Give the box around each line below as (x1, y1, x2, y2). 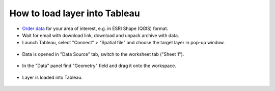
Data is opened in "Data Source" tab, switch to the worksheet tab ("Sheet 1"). (22, 51, 184, 57)
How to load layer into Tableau (9, 8, 140, 19)
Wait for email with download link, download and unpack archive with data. (22, 32, 179, 38)
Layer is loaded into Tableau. (22, 74, 83, 80)
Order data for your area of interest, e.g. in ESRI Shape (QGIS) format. (22, 25, 169, 32)
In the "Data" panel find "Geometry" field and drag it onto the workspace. (22, 63, 177, 69)
